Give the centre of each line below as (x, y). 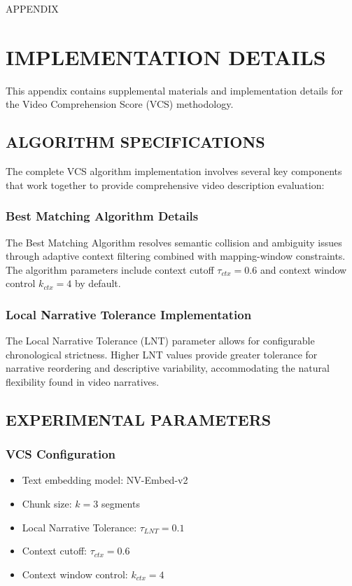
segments (120, 504)
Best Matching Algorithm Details (102, 216)
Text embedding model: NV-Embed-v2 (105, 480)
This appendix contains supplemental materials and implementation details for (174, 90)
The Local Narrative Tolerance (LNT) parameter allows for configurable (160, 341)
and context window (303, 269)
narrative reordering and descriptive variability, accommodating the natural (168, 368)
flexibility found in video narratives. (83, 381)
